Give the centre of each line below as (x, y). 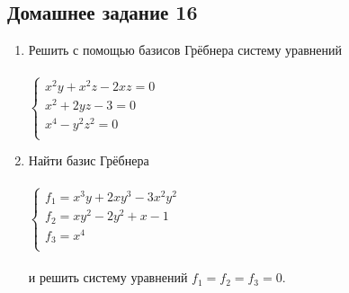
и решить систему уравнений (108, 277)
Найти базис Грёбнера (89, 160)
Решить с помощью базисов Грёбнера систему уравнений (185, 50)
